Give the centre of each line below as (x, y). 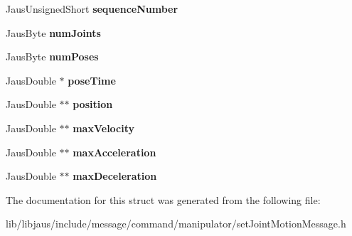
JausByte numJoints (53, 32)
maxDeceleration (115, 176)
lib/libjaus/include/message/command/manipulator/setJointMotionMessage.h (176, 224)
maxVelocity (104, 128)
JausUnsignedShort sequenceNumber (92, 9)
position (93, 104)
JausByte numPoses (52, 57)
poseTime (92, 80)
